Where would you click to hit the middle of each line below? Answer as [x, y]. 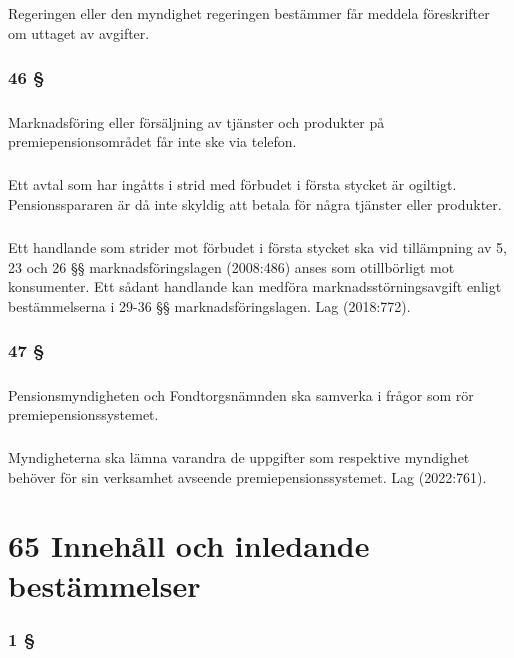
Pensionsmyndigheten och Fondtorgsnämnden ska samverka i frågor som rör [241, 394]
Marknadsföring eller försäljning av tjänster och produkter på [196, 121]
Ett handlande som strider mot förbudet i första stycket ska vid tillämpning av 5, [257, 246]
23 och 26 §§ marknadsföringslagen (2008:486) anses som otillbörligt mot [231, 266]
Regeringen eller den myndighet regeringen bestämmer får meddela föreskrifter [249, 13]
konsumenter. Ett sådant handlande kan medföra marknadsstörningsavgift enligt [255, 286]
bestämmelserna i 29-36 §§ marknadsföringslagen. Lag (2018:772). [209, 305]
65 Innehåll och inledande [189, 545]
